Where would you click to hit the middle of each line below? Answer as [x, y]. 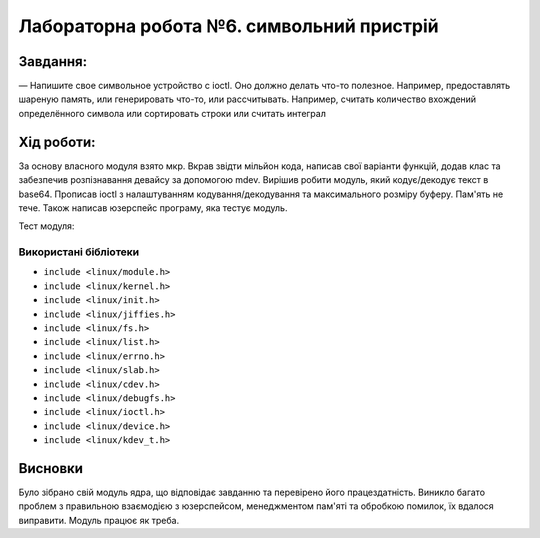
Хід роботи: [57, 141]
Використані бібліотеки [79, 252]
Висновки [51, 468]
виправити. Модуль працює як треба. [99, 520]
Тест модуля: [46, 226]
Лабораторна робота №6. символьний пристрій [228, 26]
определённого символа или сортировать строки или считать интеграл [172, 113]
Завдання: [53, 61]
